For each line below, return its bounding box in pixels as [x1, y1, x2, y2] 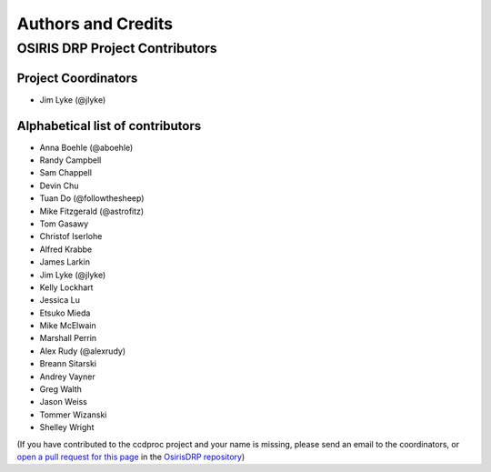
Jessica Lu [39, 295, 81, 306]
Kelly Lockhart [39, 282, 94, 293]
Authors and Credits [16, 14, 174, 34]
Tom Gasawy [39, 218, 89, 229]
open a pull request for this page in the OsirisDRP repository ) [16, 451, 245, 462]
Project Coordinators [16, 70, 138, 85]
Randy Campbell [39, 155, 102, 166]
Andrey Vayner [39, 371, 95, 382]
